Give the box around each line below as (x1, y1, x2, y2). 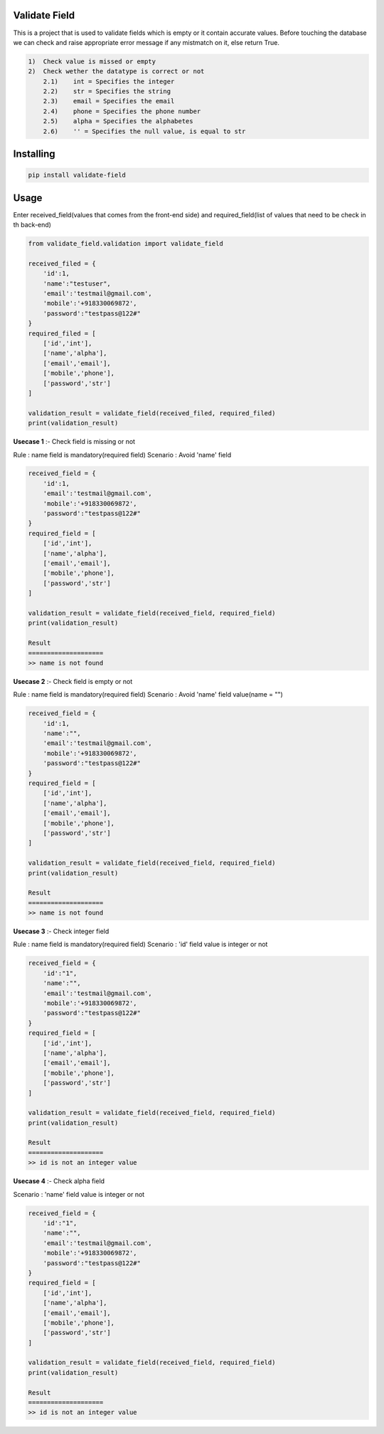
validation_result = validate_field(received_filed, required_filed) (28, 409, 276, 417)
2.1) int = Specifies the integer (43, 77, 175, 85)
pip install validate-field (28, 171, 126, 180)
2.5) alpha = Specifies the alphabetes (43, 118, 193, 125)
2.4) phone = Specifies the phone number (43, 107, 201, 115)
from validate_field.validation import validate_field (28, 239, 223, 248)
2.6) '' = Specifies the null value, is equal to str (43, 127, 246, 135)
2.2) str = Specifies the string (43, 88, 171, 95)
